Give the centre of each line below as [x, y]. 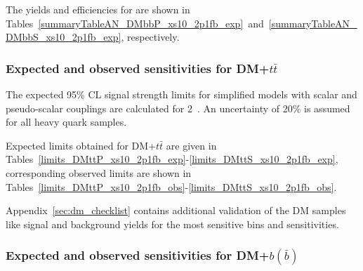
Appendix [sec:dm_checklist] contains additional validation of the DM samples [176, 210]
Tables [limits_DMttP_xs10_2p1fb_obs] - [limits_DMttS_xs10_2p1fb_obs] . [171, 186]
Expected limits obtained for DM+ [81, 145]
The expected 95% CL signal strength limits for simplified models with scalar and [181, 94]
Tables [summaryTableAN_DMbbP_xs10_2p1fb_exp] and [135, 23]
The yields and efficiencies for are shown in [98, 9]
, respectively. [150, 37]
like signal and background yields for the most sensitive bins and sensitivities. [172, 224]
